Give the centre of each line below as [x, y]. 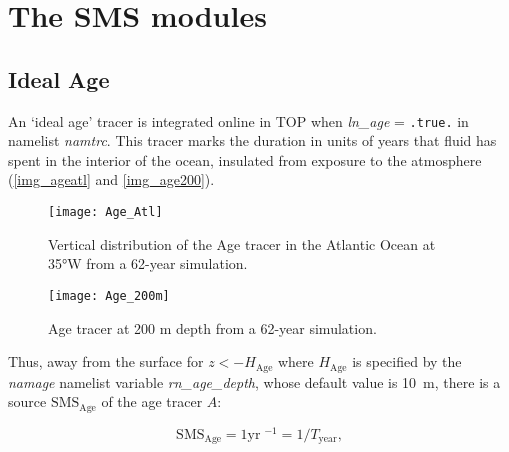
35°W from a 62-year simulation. [148, 263]
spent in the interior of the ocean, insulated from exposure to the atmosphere [245, 159]
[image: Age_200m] [109, 295]
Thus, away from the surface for [106, 361]
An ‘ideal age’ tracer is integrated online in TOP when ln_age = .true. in [238, 120]
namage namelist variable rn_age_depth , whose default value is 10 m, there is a [254, 381]
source [27, 401]
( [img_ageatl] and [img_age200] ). [111, 179]
